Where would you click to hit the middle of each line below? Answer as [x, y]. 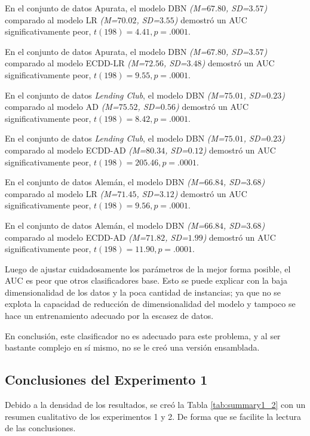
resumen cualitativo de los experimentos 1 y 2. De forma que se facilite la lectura [153, 416]
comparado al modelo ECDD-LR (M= [75, 63]
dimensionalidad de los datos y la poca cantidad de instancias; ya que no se [143, 292]
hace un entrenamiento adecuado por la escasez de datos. [109, 316]
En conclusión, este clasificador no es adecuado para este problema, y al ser [143, 335]
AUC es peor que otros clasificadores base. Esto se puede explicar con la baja [146, 280]
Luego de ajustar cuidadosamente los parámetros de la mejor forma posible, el [148, 268]
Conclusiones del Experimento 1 [106, 380]
